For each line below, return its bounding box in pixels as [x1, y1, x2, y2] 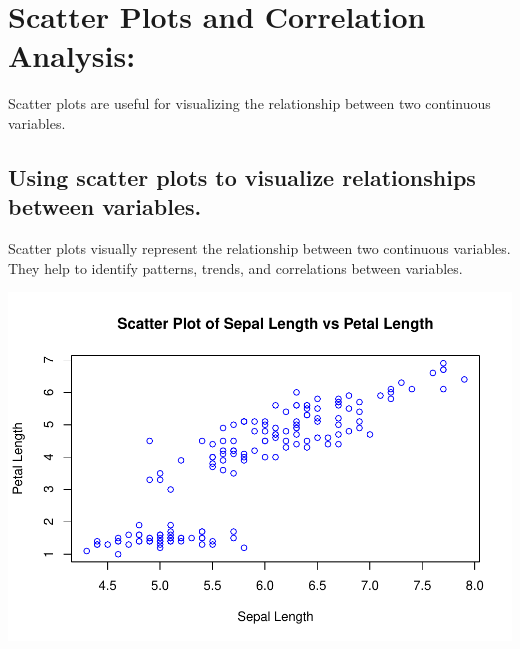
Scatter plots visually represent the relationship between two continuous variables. [8, 238, 511, 259]
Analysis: [8, 35, 136, 76]
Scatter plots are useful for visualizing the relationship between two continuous [8, 93, 491, 114]
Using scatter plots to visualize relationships [8, 161, 476, 192]
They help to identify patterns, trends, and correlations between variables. [8, 257, 463, 278]
